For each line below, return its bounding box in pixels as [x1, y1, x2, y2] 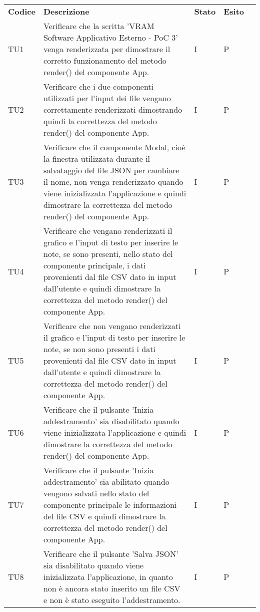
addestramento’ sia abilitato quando [43, 476, 169, 487]
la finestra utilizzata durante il [43, 153, 150, 164]
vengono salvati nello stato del [43, 487, 149, 499]
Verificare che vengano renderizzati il [43, 225, 172, 236]
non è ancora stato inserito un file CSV [43, 582, 180, 594]
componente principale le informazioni [43, 499, 177, 510]
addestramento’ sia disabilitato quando [43, 415, 179, 427]
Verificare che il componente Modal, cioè [43, 141, 185, 153]
